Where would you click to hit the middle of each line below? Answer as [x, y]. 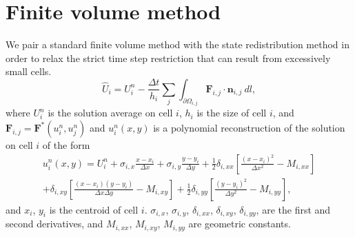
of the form [66, 144]
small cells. [29, 71]
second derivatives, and [54, 224]
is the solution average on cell [110, 113]
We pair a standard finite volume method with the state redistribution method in [177, 44]
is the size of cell [232, 113]
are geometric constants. [240, 224]
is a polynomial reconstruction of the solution [249, 127]
